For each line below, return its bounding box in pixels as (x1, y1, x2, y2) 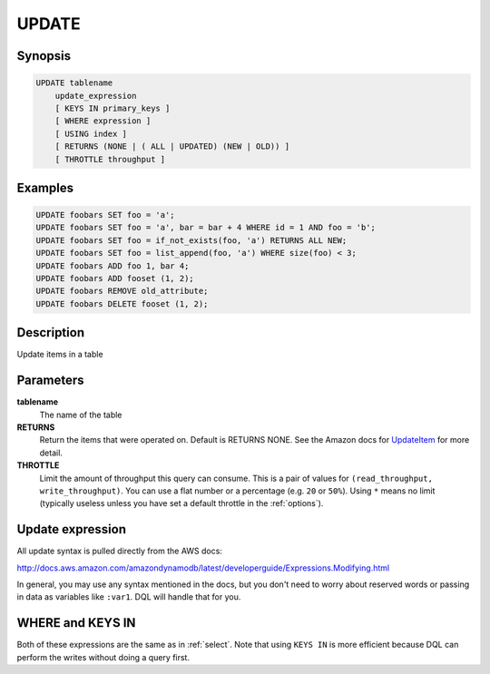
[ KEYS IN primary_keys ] (54, 103, 171, 113)
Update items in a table (16, 349, 103, 360)
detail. (39, 447, 64, 458)
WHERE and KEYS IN (16, 615, 136, 630)
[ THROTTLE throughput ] (54, 154, 166, 164)
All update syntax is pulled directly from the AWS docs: (16, 545, 222, 557)
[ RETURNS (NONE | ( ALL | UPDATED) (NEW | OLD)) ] (54, 142, 290, 151)
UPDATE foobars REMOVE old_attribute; (35, 286, 209, 297)
